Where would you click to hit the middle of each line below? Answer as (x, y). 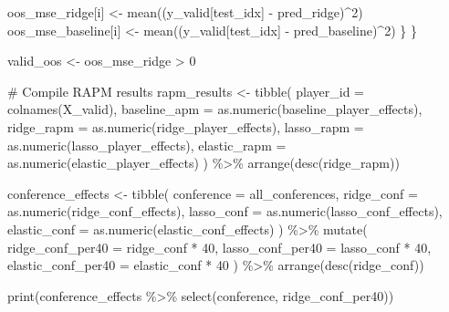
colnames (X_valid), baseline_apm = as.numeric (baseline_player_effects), (215, 109)
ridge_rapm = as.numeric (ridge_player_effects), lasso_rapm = (186, 126)
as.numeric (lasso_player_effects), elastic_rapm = (147, 145)
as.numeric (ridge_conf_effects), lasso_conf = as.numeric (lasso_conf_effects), (225, 211)
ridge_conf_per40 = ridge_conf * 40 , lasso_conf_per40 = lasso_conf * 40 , (219, 247)
